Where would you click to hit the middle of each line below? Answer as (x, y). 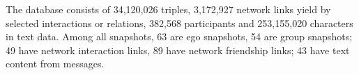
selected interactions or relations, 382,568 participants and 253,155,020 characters (179, 23)
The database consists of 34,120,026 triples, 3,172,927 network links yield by (168, 9)
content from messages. (55, 64)
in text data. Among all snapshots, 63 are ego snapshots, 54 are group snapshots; (179, 36)
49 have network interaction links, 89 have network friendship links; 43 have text (178, 50)
